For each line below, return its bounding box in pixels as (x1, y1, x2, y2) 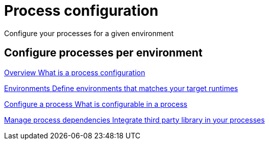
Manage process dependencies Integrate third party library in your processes (4, 115, 265, 124)
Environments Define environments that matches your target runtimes (4, 83, 238, 93)
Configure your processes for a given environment (4, 28, 174, 38)
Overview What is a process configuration (4, 68, 145, 77)
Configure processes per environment (4, 46, 203, 60)
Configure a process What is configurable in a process (4, 99, 187, 108)
